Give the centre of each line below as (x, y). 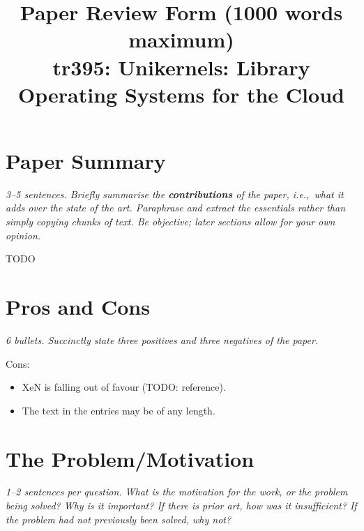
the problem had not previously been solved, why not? (119, 519)
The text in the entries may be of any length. (119, 410)
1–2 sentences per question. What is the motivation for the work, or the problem (177, 492)
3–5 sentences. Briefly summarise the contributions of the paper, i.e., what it (175, 194)
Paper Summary (86, 160)
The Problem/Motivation (130, 458)
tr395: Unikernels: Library (181, 67)
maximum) (181, 39)
